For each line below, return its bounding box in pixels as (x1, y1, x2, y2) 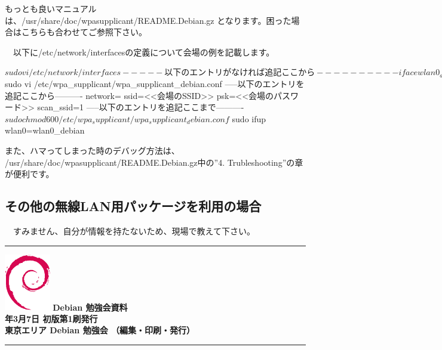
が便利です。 (5, 168, 54, 180)
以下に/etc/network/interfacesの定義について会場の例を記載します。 (13, 45, 275, 58)
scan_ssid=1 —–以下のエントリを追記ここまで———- (37, 101, 244, 113)
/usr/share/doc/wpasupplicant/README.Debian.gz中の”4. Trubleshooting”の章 (5, 156, 303, 168)
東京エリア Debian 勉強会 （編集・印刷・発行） (5, 324, 195, 336)
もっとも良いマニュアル (5, 2, 97, 14)
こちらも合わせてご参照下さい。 (21, 26, 147, 38)
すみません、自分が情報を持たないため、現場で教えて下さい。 (13, 224, 255, 237)
